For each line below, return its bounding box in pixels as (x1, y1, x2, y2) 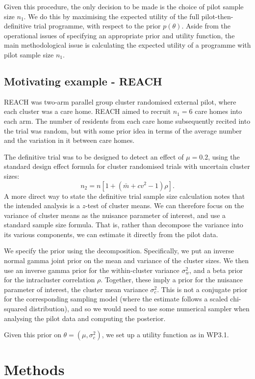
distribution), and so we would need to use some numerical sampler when (29, 303, 250, 314)
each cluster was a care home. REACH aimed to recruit (4, 106, 171, 116)
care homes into (195, 106, 242, 116)
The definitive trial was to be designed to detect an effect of (4, 151, 184, 162)
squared (4, 303, 27, 314)
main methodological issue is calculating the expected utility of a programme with (4, 40, 251, 50)
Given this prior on (4, 329, 61, 340)
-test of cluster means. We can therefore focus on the (85, 200, 244, 211)
